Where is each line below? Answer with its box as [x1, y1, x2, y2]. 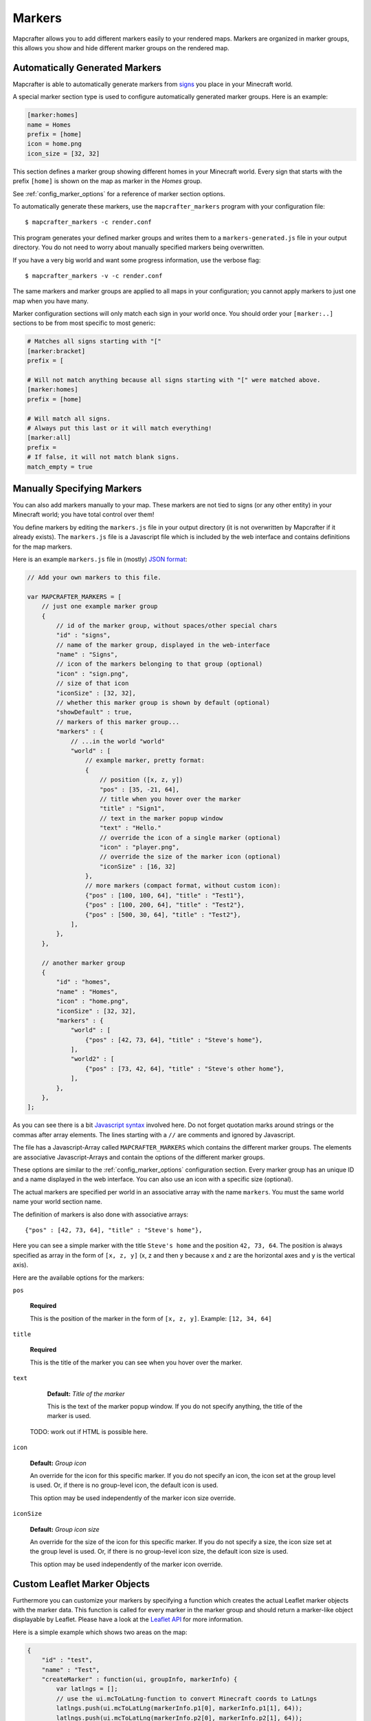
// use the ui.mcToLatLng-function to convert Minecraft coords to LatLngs [56, 1694, 317, 1702]
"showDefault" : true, [56, 708, 133, 716]
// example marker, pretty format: [85, 757, 205, 764]
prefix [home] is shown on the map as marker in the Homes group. [12, 177, 203, 185]
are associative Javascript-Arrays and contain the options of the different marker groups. [12, 1153, 265, 1161]
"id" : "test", [41, 1656, 93, 1664]
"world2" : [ [70, 1055, 115, 1063]
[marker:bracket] [27, 347, 86, 355]
